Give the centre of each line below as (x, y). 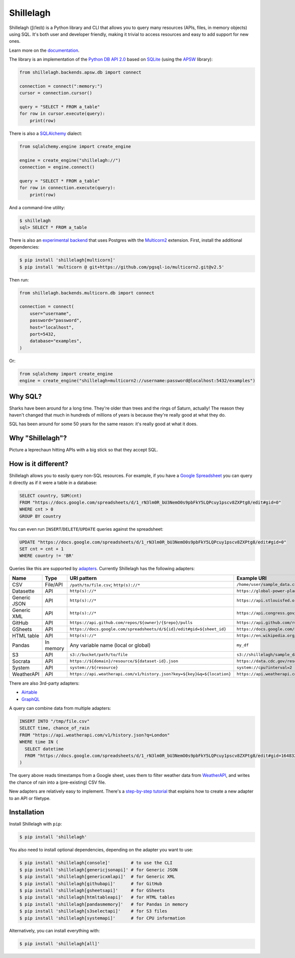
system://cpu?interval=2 (265, 668)
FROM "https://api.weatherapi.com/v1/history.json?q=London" (95, 735)
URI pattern (83, 578)
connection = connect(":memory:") (61, 86)
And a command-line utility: (37, 207)
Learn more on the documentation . (44, 50)
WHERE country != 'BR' (47, 556)
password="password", (56, 320)
